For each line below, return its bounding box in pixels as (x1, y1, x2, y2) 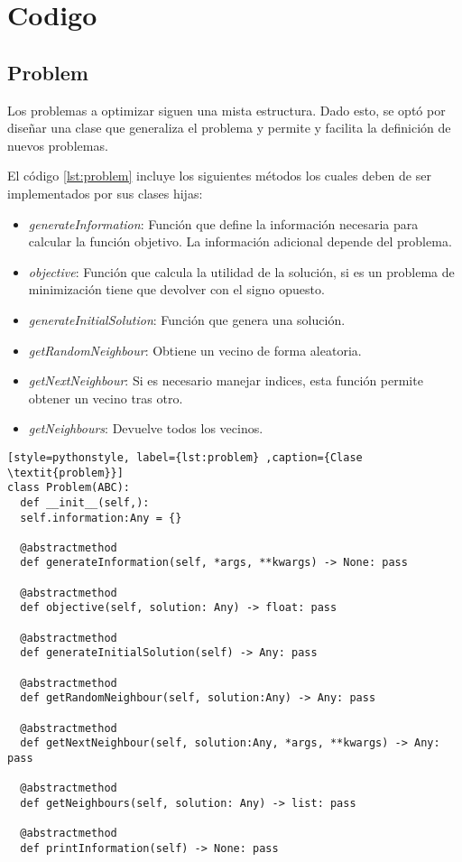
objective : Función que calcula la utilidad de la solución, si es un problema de (28, 262, 455, 281)
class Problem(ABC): (7, 481, 131, 495)
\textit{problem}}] (7, 466, 124, 479)
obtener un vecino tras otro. (28, 388, 183, 407)
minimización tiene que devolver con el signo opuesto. (28, 280, 325, 299)
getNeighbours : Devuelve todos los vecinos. (28, 419, 263, 438)
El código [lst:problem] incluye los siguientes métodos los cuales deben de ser (7, 166, 431, 185)
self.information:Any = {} (20, 511, 182, 524)
